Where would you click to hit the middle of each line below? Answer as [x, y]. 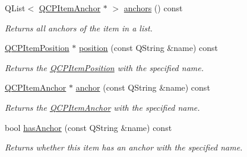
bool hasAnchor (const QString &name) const [88, 127]
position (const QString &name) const [148, 48]
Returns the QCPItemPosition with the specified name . [104, 67]
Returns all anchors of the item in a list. [79, 28]
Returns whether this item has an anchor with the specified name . [124, 147]
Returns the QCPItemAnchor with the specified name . [102, 107]
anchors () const [153, 8]
